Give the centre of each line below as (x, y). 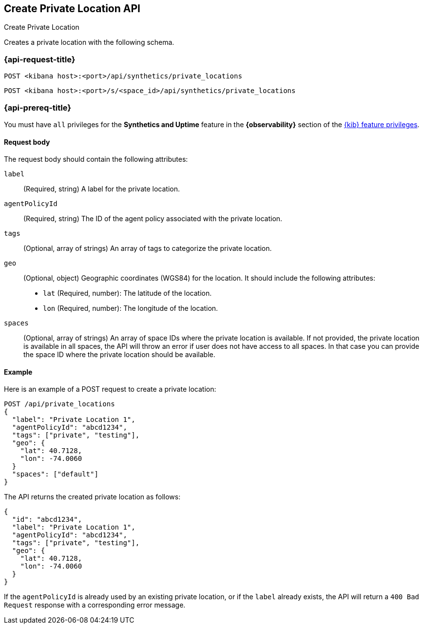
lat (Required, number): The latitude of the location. (127, 293)
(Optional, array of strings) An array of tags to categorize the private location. (148, 248)
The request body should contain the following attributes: (96, 159)
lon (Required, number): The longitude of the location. (131, 308)
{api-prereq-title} (38, 107)
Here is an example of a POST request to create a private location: (110, 389)
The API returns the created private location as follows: (92, 497)
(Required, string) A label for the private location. (102, 189)
